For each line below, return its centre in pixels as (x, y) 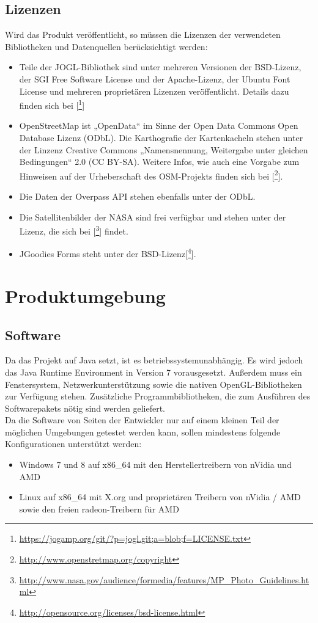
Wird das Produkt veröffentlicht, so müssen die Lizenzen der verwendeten (143, 35)
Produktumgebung (85, 295)
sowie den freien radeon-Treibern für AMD (99, 508)
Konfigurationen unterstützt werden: (73, 444)
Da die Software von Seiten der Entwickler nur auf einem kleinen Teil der (142, 420)
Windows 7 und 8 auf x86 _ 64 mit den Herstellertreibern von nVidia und (155, 465)
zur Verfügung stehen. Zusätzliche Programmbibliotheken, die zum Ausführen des (158, 396)
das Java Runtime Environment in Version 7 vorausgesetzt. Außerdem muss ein (153, 372)
